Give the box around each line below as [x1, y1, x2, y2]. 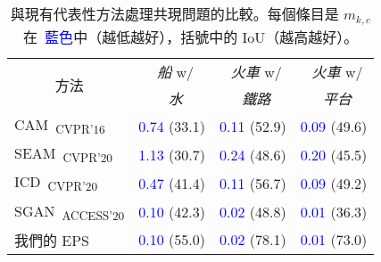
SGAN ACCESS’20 [14, 200, 125, 224]
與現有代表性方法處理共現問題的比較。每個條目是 [10, 4, 339, 24]
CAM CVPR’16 [14, 113, 105, 138]
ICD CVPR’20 [14, 171, 98, 195]
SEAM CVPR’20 [14, 143, 113, 167]
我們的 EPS [14, 229, 90, 250]
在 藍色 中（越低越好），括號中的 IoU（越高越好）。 [23, 26, 359, 47]
